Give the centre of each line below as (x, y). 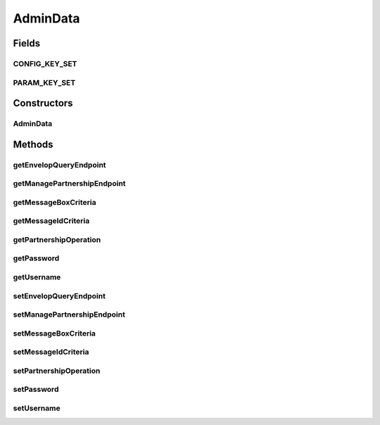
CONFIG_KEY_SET (45, 63)
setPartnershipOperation (57, 371)
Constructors (43, 103)
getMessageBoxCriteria (55, 202)
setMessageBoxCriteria (55, 333)
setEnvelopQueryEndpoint (59, 296)
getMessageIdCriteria (51, 221)
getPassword (36, 258)
